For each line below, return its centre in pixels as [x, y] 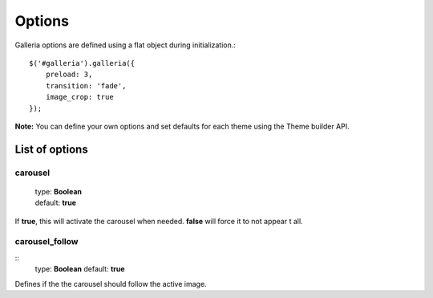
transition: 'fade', [86, 86]
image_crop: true [79, 97]
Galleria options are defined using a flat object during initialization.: [125, 45]
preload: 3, [69, 75]
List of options [51, 149]
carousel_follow [47, 242]
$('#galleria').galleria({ [82, 63]
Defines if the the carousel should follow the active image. [111, 284]
